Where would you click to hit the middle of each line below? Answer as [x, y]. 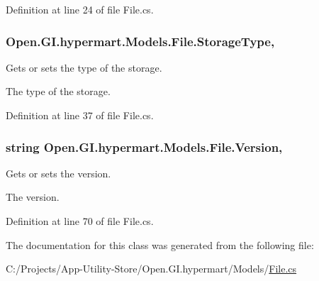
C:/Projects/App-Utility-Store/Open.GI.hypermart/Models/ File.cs [151, 269]
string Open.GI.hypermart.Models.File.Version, [144, 147]
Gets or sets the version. [58, 173]
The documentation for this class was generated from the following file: [160, 244]
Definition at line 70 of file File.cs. [80, 221]
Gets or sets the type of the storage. [84, 67]
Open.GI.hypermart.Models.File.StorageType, [140, 41]
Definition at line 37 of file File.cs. [80, 115]
